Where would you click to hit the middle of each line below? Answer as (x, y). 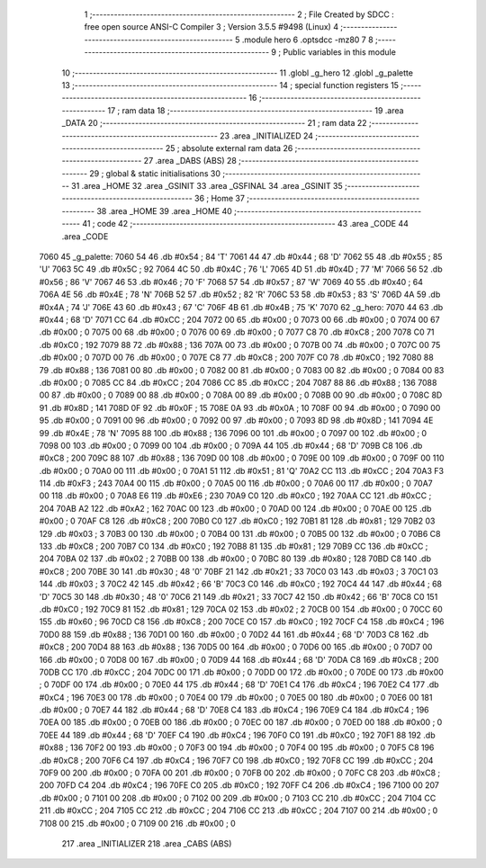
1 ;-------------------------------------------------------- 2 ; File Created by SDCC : (239, 14)
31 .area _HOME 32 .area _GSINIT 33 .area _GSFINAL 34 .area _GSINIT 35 (207, 186)
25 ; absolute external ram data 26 (229, 148)
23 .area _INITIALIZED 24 (266, 136)
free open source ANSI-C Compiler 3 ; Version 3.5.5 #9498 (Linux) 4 (211, 27)
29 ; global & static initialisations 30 (155, 173)
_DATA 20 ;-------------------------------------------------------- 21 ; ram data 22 (215, 123)
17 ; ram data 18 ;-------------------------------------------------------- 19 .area (256, 110)
